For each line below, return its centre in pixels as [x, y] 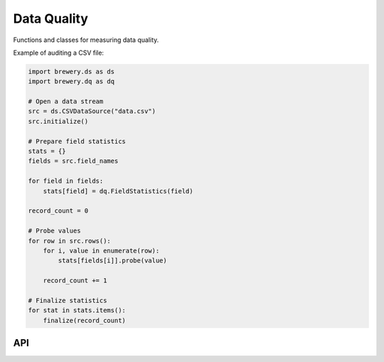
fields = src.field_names [73, 161]
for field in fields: [66, 181]
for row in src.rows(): [70, 241]
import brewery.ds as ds [71, 71]
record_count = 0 [58, 211]
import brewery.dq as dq [71, 81]
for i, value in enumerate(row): [101, 250]
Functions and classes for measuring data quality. [86, 40]
